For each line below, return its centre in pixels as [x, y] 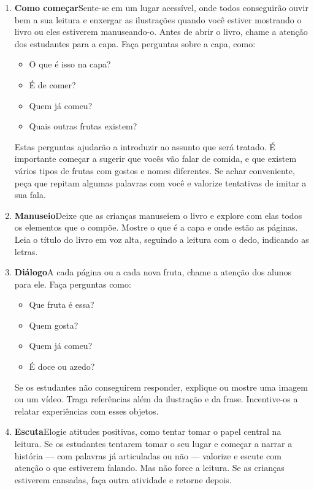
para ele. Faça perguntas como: [73, 284]
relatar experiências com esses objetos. [86, 411]
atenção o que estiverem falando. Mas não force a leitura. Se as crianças [149, 468]
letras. [26, 251]
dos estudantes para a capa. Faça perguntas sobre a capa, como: [135, 43]
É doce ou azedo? [62, 366]
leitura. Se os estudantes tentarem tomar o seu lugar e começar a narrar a [153, 444]
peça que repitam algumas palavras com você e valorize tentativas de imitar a [160, 182]
